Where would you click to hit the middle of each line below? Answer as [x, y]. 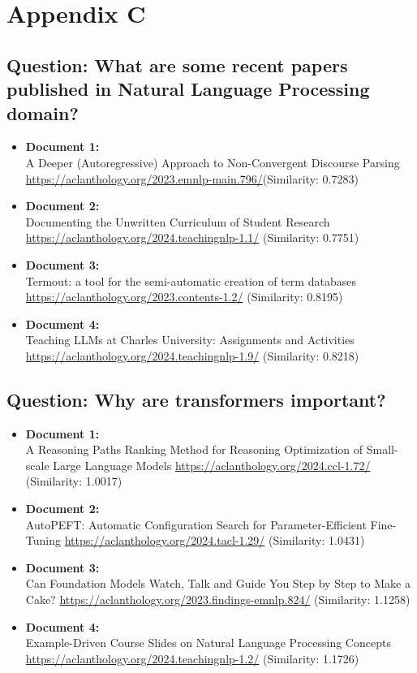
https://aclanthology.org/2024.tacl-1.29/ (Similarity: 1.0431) [215, 540]
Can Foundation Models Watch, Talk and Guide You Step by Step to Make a [218, 583]
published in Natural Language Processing [188, 89]
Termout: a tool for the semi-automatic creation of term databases [191, 280]
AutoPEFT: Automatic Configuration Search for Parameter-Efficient [196, 524]
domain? [43, 112]
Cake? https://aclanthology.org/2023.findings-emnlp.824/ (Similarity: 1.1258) [218, 600]
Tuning [43, 540]
